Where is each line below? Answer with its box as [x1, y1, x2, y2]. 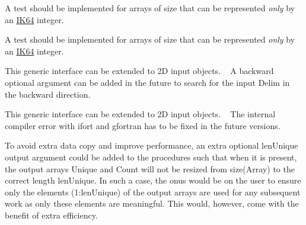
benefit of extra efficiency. [5, 208, 98, 221]
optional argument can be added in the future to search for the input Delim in [5, 76, 290, 88]
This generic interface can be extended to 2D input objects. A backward [5, 65, 274, 77]
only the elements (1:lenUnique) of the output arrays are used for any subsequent [5, 185, 301, 198]
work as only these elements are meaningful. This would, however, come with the [5, 197, 299, 210]
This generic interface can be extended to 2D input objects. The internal [5, 108, 276, 120]
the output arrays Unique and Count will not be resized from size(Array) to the [5, 162, 295, 175]
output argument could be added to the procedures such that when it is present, [5, 150, 297, 163]
